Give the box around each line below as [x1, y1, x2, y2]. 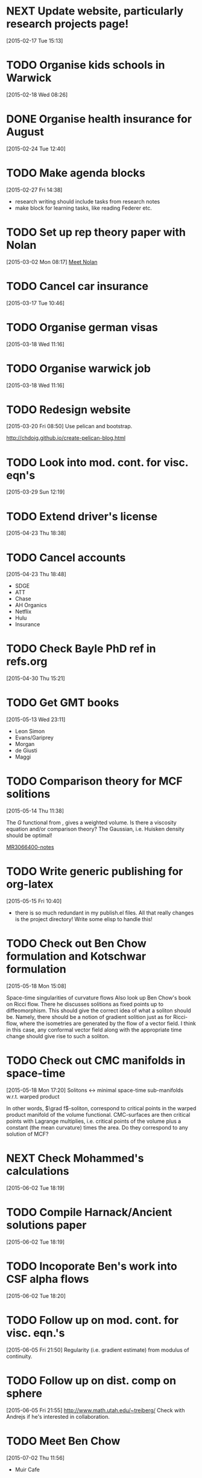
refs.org [6, 655, 48, 669]
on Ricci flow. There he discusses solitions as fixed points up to [6, 1000, 164, 1007]
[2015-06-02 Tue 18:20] [6, 1292, 66, 1299]
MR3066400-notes [6, 844, 54, 851]
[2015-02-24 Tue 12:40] [6, 145, 66, 152]
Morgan [14, 741, 35, 748]
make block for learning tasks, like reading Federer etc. [14, 204, 153, 211]
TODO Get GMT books [6, 696, 119, 710]
